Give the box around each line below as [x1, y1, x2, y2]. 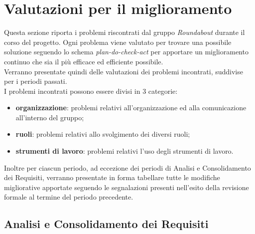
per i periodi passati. [4, 76, 67, 86]
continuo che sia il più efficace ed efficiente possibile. [4, 56, 163, 66]
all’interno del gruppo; [15, 112, 84, 122]
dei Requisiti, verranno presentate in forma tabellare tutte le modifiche [4, 172, 220, 183]
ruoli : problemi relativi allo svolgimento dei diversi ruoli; [15, 129, 190, 139]
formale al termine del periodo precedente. [4, 192, 133, 202]
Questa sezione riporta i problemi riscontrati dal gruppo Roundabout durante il [4, 27, 245, 37]
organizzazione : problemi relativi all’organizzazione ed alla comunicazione [15, 102, 247, 113]
